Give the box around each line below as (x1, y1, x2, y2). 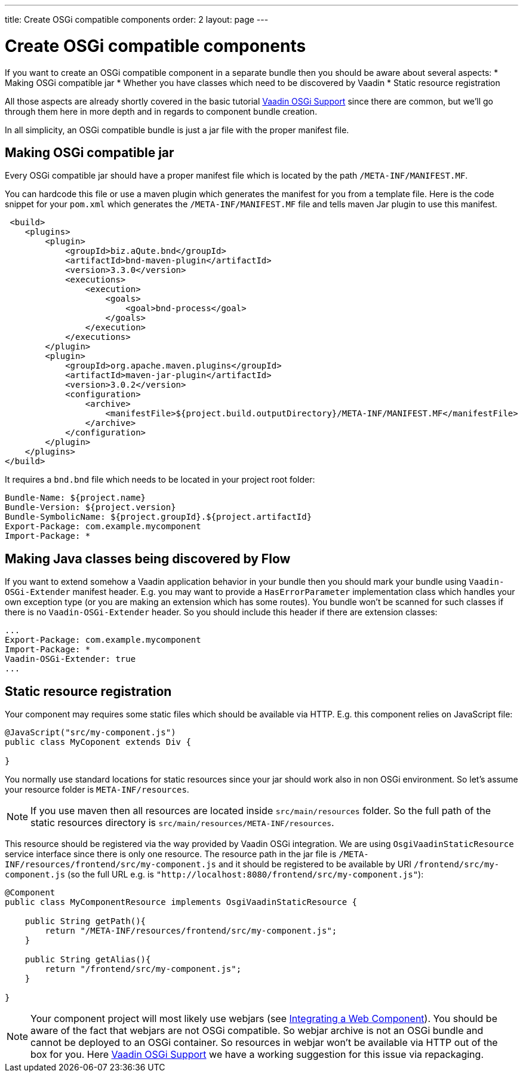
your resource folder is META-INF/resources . (5, 784, 189, 795)
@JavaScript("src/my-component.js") (5, 728, 176, 738)
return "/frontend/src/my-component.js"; (45, 964, 242, 974)
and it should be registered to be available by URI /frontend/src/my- (218, 859, 500, 870)
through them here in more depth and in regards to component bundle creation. (5, 106, 318, 116)
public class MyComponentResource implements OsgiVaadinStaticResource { (5, 897, 358, 907)
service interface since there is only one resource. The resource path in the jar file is (5, 849, 337, 860)
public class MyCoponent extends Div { (5, 737, 191, 747)
